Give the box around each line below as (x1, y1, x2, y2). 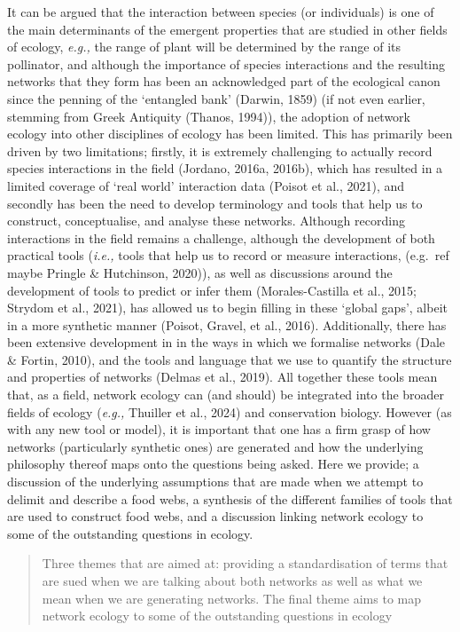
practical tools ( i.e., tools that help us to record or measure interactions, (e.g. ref (7, 246, 449, 265)
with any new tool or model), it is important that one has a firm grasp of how (7, 420, 431, 438)
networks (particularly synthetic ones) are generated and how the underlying (7, 437, 424, 455)
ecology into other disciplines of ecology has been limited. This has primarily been (7, 124, 453, 143)
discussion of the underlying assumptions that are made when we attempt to (7, 472, 424, 491)
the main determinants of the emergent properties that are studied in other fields (7, 20, 448, 38)
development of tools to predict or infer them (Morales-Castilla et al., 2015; (7, 280, 417, 299)
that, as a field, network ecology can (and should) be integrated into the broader (7, 385, 445, 404)
